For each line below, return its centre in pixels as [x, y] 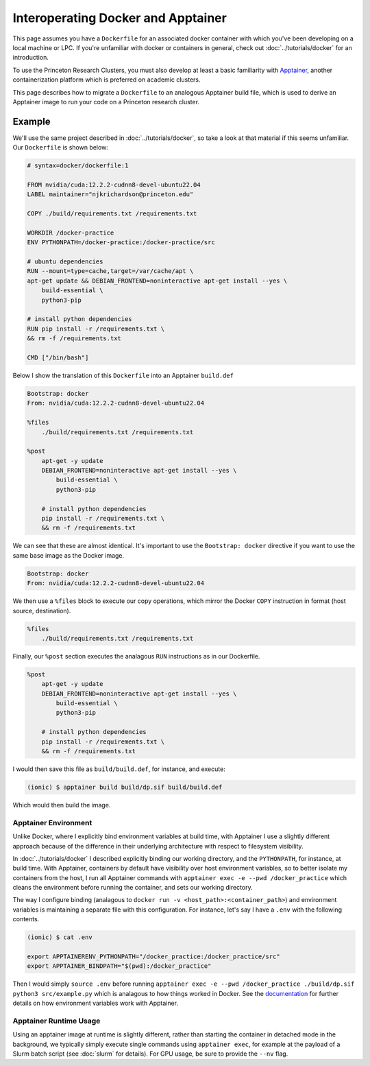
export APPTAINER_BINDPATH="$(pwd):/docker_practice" [119, 966]
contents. [26, 919]
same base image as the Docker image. [69, 555]
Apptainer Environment [52, 822]
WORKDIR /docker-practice [71, 233]
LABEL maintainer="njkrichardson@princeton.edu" [110, 194]
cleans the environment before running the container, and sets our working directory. [133, 888]
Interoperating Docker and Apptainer [120, 18]
